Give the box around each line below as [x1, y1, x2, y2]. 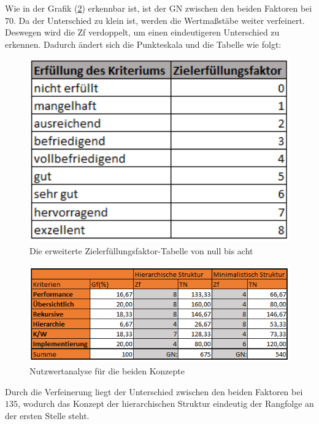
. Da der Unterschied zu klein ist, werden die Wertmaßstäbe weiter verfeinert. [13, 13, 305, 26]
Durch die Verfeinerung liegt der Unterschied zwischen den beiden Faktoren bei [5, 385, 303, 398]
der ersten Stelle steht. [5, 409, 90, 422]
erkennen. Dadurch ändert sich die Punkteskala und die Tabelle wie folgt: [5, 37, 282, 50]
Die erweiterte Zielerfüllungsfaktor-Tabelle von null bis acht [29, 244, 253, 257]
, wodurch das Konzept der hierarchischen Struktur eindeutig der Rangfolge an [18, 397, 314, 410]
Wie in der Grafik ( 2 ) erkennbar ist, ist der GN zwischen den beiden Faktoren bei [5, 2, 312, 14]
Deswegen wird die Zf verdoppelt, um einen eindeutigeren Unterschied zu [5, 26, 280, 39]
